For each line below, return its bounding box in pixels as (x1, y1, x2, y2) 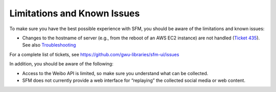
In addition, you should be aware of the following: (9, 61, 113, 67)
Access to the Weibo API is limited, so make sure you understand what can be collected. (22, 70, 209, 76)
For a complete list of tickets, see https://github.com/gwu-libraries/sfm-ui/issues (9, 51, 179, 57)
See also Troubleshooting (22, 42, 76, 48)
